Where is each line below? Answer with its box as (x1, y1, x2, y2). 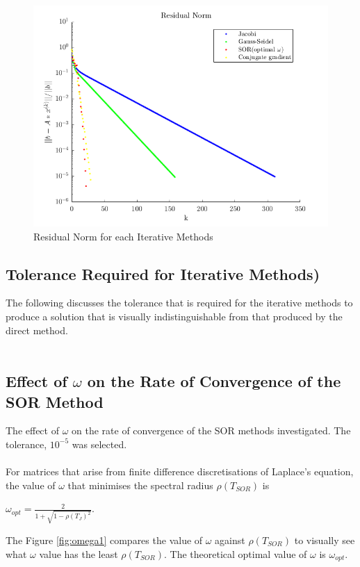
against (215, 533, 245, 548)
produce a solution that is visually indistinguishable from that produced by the (6, 309, 343, 323)
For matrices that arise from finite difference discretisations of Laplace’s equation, (6, 464, 354, 479)
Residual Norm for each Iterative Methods (33, 229, 213, 243)
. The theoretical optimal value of (163, 546, 307, 561)
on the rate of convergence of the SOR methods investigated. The (72, 423, 351, 438)
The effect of (6, 423, 59, 438)
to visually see (294, 533, 355, 548)
